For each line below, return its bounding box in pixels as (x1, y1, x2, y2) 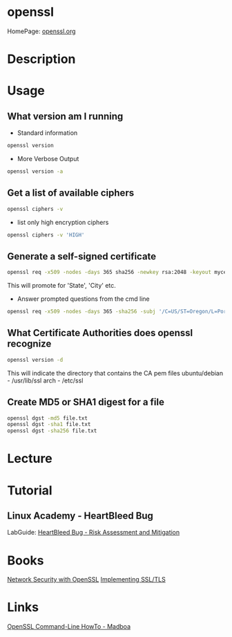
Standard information (17, 129, 78, 137)
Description (7, 51, 76, 67)
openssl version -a (7, 168, 64, 175)
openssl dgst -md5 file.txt (7, 414, 88, 422)
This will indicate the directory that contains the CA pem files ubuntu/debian (7, 369, 223, 377)
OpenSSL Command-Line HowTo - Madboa (7, 622, 131, 631)
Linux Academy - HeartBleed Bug (7, 510, 154, 521)
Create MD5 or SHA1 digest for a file (7, 396, 164, 408)
